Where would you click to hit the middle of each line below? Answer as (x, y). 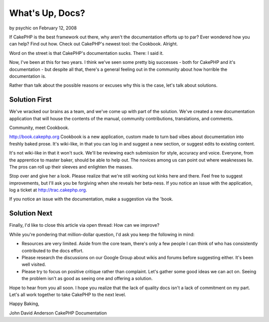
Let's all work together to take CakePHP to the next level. (68, 295)
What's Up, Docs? (47, 13)
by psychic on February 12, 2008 (43, 28)
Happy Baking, (24, 304)
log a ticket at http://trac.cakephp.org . (48, 190)
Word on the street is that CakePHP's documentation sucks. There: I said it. (86, 53)
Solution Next (31, 214)
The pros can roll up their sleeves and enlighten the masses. (71, 166)
